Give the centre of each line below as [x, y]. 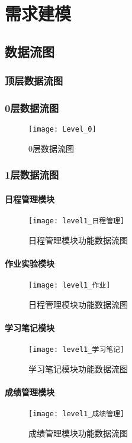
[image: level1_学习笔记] [77, 350]
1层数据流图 [32, 175]
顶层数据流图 [34, 81]
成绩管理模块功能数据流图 [78, 433]
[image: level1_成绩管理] [77, 414]
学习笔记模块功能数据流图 [78, 368]
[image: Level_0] [62, 130]
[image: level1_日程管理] [77, 221]
